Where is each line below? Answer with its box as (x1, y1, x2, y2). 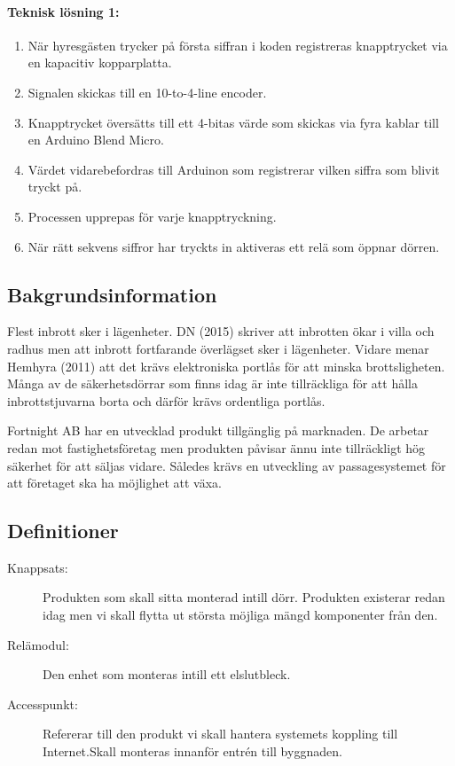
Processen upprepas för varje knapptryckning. (27, 207, 277, 225)
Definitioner (7, 517, 119, 544)
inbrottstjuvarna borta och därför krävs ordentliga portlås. (7, 391, 326, 410)
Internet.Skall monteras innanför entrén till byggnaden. (43, 742, 342, 761)
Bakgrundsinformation (7, 280, 217, 308)
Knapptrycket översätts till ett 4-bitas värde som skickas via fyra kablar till (27, 113, 439, 131)
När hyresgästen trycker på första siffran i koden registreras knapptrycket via (27, 35, 448, 54)
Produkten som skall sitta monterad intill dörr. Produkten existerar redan (43, 588, 445, 606)
